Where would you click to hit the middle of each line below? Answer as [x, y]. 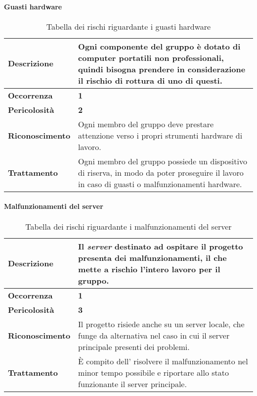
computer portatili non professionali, [151, 57]
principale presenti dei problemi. [134, 346]
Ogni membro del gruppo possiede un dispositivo [163, 161]
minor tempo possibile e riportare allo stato [153, 372]
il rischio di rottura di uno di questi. [150, 80]
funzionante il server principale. [132, 384]
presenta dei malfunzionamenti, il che [152, 257]
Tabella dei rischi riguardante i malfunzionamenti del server [128, 226]
